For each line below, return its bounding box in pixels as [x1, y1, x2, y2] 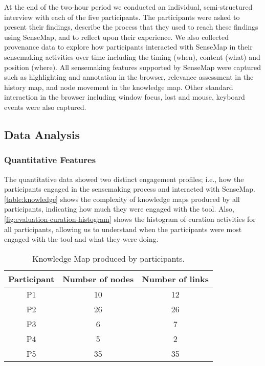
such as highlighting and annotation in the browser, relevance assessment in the [4, 72, 254, 82]
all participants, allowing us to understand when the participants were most [4, 223, 242, 234]
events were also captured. [4, 101, 86, 112]
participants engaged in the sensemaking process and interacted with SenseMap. [4, 184, 255, 194]
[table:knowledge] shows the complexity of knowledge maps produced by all [4, 193, 240, 204]
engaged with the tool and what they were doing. [4, 234, 159, 244]
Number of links [142, 272, 209, 285]
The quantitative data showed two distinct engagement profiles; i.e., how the [4, 173, 244, 184]
